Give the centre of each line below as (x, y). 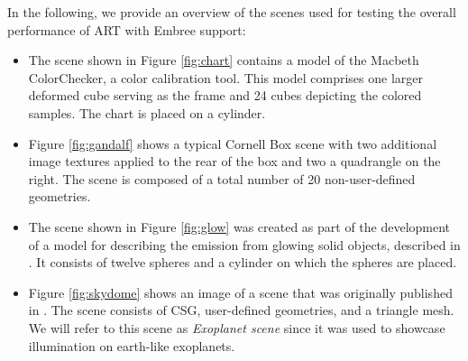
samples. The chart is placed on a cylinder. (147, 112)
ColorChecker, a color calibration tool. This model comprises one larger (226, 77)
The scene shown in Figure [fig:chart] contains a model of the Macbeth (224, 60)
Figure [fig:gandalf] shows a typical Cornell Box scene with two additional (233, 143)
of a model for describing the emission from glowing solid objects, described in (244, 244)
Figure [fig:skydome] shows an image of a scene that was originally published (240, 292)
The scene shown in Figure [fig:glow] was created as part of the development (239, 226)
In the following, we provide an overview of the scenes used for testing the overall (232, 12)
